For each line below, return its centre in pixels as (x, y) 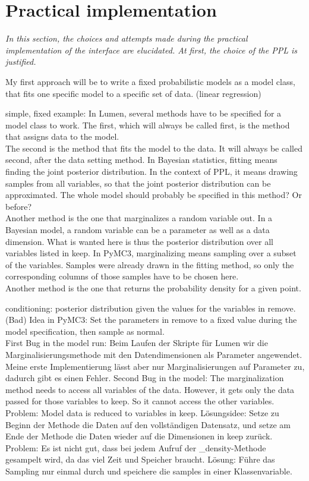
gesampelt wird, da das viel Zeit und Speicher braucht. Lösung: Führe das (140, 459)
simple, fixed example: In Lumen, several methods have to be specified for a (144, 113)
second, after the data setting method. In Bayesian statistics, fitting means (141, 160)
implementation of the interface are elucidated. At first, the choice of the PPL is (152, 50)
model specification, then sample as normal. (85, 331)
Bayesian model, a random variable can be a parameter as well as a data (138, 230)
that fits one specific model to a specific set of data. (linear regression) (133, 93)
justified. (21, 62)
